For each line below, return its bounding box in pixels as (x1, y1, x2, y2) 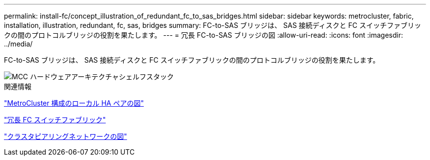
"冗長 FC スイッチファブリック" (4, 115, 106, 124)
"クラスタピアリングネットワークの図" (4, 132, 127, 140)
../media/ (4, 40, 33, 48)
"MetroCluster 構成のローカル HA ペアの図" (4, 99, 144, 107)
